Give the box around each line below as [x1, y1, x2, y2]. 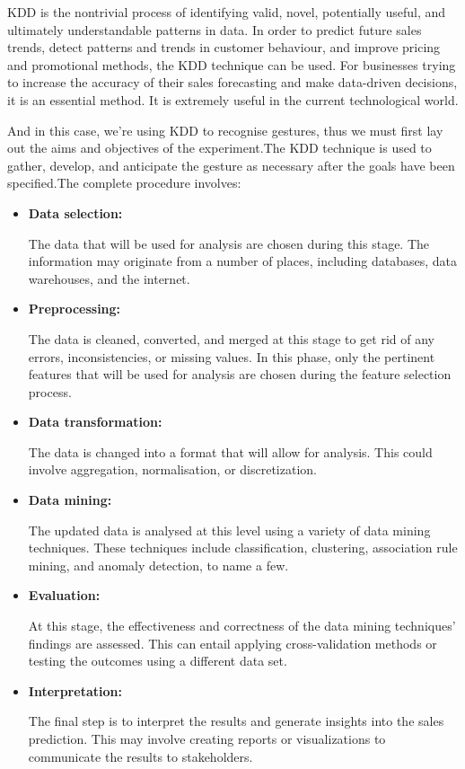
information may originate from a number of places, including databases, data [28, 252, 457, 270]
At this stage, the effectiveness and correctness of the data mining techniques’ [28, 616, 456, 635]
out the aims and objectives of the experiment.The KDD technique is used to [7, 138, 432, 157]
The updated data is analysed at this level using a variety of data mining [28, 520, 431, 539]
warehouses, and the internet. [28, 269, 190, 287]
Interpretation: [28, 681, 122, 700]
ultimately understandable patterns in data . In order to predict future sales [7, 20, 422, 39]
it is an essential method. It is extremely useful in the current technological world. [7, 90, 459, 109]
